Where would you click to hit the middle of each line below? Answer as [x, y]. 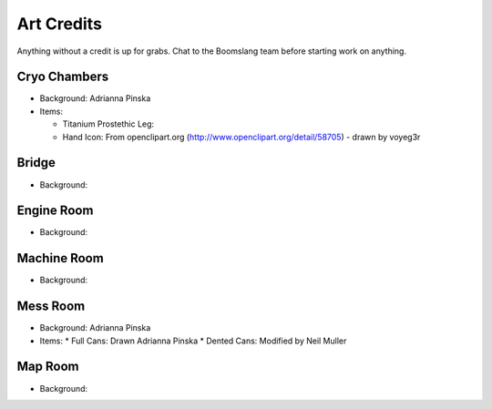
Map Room [48, 367]
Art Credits [59, 24]
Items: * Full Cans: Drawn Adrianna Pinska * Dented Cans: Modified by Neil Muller [193, 341]
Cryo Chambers [63, 77]
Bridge [36, 163]
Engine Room [55, 211]
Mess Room [51, 307]
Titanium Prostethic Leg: [108, 124]
